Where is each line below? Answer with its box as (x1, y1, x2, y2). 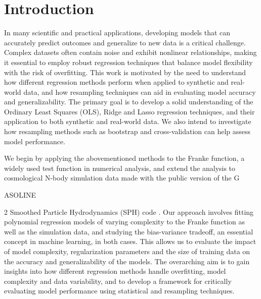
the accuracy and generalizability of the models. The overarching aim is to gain (4, 256, 250, 266)
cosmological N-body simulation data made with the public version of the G (4, 172, 240, 183)
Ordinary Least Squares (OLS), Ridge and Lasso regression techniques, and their (4, 106, 255, 116)
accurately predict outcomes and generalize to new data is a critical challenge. (4, 37, 246, 47)
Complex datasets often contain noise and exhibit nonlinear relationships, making (4, 47, 257, 57)
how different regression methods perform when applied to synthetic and (4, 77, 229, 87)
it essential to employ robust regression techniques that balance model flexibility (4, 56, 253, 67)
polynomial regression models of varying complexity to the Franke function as (4, 216, 245, 227)
